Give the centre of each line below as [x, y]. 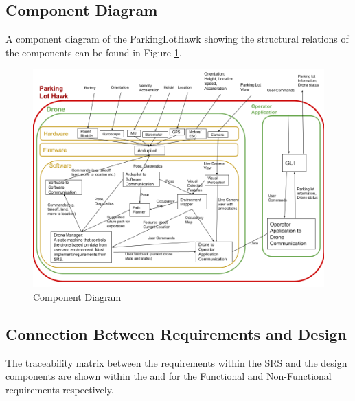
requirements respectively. [60, 389]
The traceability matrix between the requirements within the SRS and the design [176, 362]
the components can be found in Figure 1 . [94, 52]
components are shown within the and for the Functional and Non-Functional [169, 376]
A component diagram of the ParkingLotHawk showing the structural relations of [177, 39]
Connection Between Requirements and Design [176, 333]
